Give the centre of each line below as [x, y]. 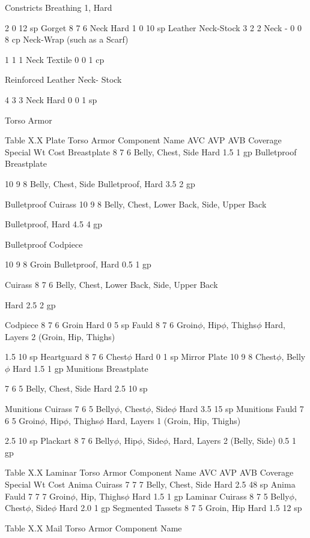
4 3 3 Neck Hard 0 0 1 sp [51, 99]
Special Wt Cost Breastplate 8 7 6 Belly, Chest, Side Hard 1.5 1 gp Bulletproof [151, 151]
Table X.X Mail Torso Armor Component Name [93, 528]
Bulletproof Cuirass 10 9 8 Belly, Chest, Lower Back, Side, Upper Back [136, 204]
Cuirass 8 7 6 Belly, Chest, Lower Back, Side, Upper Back [111, 284]
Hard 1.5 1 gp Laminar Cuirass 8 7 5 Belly [211, 496]
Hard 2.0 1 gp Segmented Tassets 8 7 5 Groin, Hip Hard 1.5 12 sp [181, 508]
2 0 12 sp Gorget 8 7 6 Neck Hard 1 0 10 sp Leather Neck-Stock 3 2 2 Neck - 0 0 [153, 27]
